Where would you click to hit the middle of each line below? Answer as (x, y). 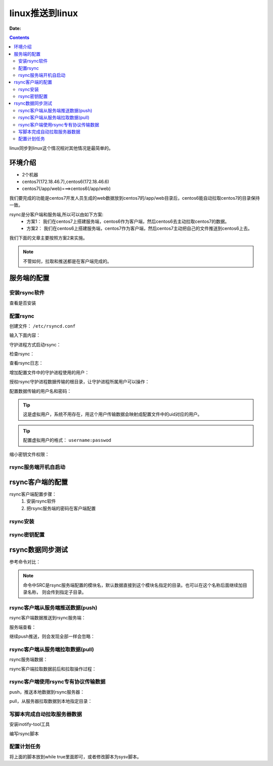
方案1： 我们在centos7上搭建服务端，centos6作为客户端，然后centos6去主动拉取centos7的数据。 (128, 221)
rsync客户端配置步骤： (33, 494)
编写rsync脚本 (24, 734)
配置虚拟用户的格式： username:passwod (67, 440)
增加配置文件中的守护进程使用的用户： (49, 372)
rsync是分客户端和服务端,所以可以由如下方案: (56, 214)
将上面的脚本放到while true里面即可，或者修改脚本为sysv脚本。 (75, 756)
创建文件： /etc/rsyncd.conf (42, 326)
